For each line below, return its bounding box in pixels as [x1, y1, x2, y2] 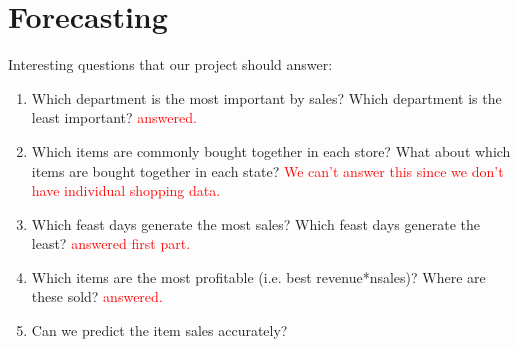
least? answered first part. [31, 233, 191, 254]
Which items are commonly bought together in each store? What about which [31, 140, 511, 161]
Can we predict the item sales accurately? [31, 320, 288, 341]
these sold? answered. [31, 286, 163, 307]
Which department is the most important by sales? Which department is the [31, 87, 502, 108]
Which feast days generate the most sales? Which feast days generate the [31, 213, 480, 234]
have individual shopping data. [31, 180, 221, 201]
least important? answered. [31, 107, 197, 128]
